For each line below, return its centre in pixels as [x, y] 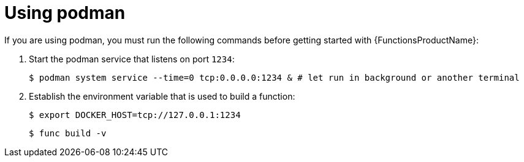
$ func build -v [68, 133]
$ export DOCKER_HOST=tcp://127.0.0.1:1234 [135, 115]
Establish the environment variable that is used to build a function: [162, 96]
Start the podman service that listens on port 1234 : [132, 59]
